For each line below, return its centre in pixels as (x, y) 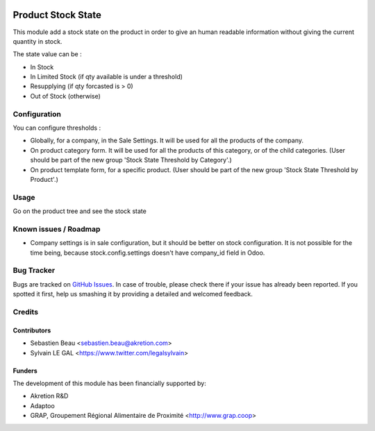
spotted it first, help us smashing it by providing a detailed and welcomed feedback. (133, 294)
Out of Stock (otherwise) (65, 96)
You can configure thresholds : (57, 128)
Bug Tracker (34, 271)
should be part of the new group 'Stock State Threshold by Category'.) (131, 160)
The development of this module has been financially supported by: (109, 383)
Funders (25, 371)
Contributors (32, 330)
